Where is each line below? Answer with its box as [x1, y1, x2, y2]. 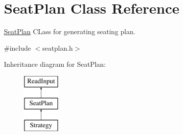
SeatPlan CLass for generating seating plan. [4, 26, 136, 37]
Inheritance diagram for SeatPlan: [4, 59, 106, 69]
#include [4, 42, 31, 53]
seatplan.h [42, 42, 73, 53]
